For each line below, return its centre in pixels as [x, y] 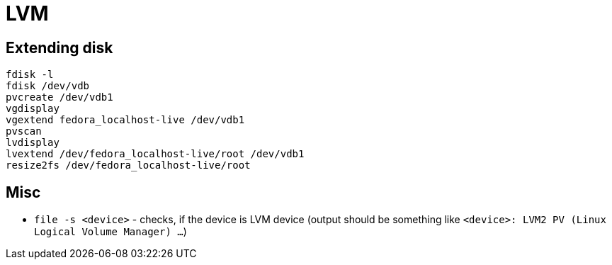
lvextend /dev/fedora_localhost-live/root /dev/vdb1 [155, 154]
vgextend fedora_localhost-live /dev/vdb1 [125, 120]
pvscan [24, 131]
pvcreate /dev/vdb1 [59, 97]
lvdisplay [33, 143]
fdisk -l [30, 75]
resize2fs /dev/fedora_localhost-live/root [128, 165]
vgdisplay [33, 109]
